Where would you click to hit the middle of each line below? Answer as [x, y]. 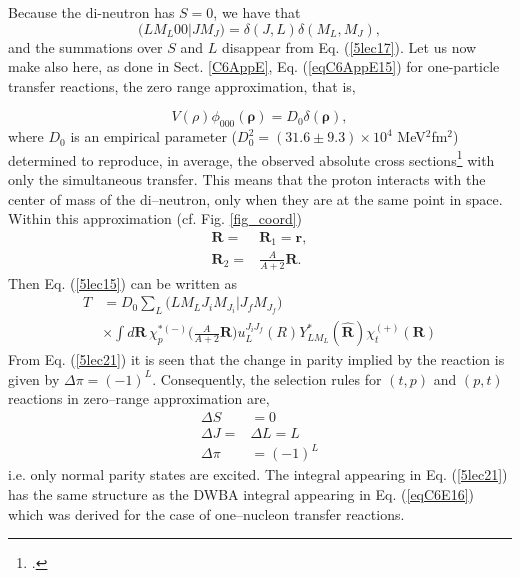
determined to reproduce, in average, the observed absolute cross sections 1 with [251, 158]
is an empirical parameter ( [154, 136]
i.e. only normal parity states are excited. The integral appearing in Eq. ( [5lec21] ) [258, 474]
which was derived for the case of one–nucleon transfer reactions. [206, 513]
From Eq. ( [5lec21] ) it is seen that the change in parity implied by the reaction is [256, 359]
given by [34, 378]
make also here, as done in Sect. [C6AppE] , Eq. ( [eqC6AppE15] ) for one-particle [254, 66]
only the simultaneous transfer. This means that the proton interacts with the [247, 179]
